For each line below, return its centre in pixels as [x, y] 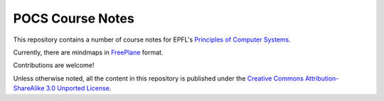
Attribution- [322, 78]
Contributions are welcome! [54, 65]
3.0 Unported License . [79, 88]
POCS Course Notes [74, 18]
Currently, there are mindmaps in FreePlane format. [88, 52]
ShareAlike [29, 88]
